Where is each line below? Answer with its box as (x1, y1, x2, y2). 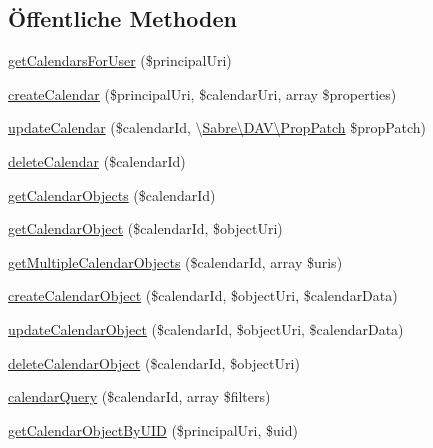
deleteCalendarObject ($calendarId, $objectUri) (8, 352, 300, 373)
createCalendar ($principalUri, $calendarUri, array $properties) (8, 83, 397, 104)
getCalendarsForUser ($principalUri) (8, 50, 232, 71)
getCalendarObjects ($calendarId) (8, 184, 216, 205)
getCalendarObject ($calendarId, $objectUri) (8, 218, 283, 239)
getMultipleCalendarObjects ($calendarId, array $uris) (8, 251, 343, 272)
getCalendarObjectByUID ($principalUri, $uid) (8, 419, 298, 440)
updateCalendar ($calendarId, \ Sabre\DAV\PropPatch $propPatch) (8, 117, 426, 138)
